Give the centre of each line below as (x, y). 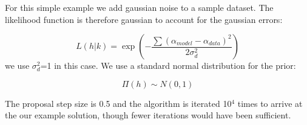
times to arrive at (270, 103)
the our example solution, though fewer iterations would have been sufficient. (148, 115)
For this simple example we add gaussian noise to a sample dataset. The (139, 7)
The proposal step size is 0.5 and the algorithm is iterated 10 (118, 103)
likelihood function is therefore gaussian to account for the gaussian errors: (144, 19)
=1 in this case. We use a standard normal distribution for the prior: (168, 66)
